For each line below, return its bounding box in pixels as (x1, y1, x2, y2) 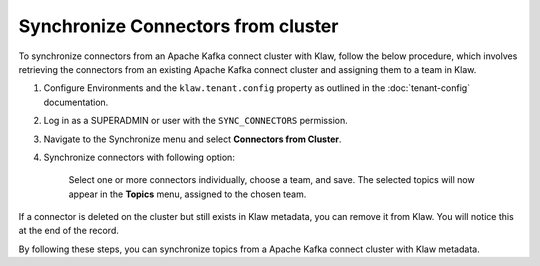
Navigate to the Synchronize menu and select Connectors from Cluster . (43, 133, 342, 145)
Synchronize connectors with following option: (43, 151, 235, 163)
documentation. (43, 96, 109, 108)
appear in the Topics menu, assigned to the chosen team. (68, 188, 307, 200)
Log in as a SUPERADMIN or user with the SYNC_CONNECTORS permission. (43, 115, 349, 127)
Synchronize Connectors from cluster (18, 15, 339, 37)
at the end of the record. (18, 225, 119, 237)
